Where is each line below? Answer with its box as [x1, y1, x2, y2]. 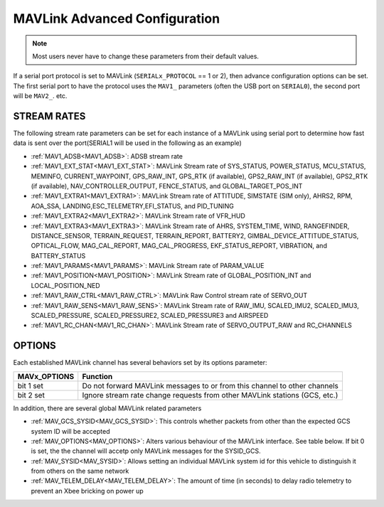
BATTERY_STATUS [31, 251, 86, 260]
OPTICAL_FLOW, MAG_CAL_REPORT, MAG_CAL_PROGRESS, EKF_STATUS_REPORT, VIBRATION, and [31, 242, 327, 250]
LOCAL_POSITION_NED [31, 281, 100, 289]
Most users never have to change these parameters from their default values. [32, 52, 260, 60]
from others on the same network [31, 466, 129, 476]
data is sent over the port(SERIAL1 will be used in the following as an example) [13, 139, 242, 147]
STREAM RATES [13, 110, 86, 122]
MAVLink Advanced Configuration [13, 11, 220, 26]
